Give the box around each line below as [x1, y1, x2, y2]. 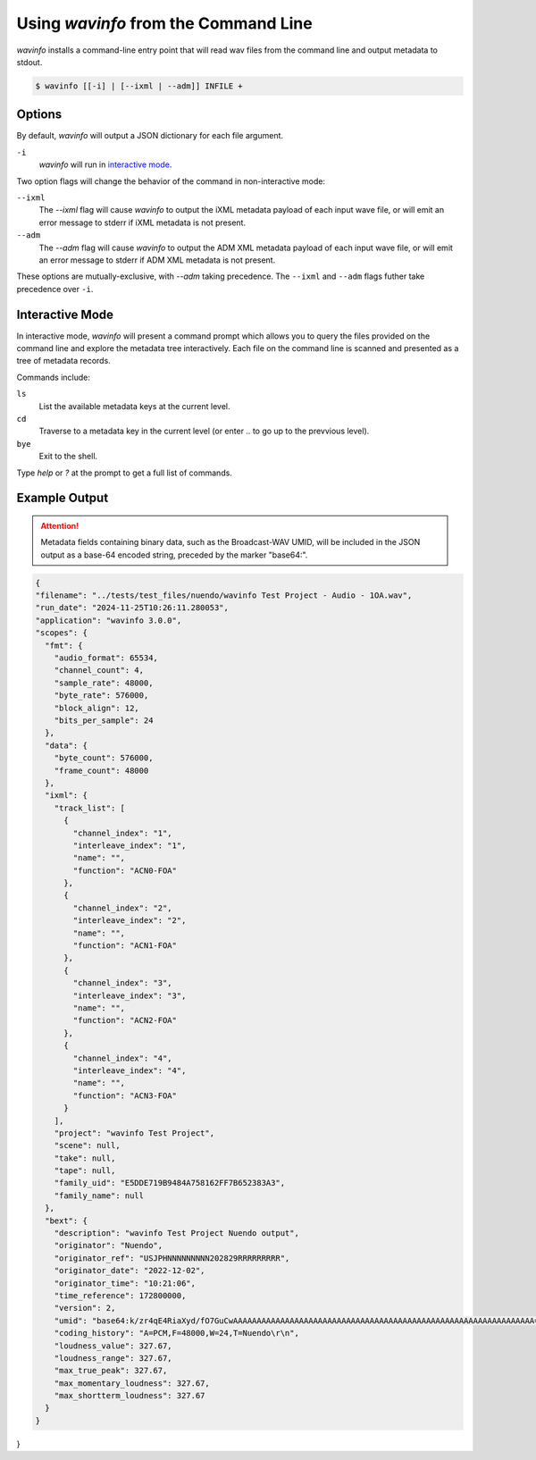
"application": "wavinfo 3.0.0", [35, 615, 182, 625]
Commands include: [16, 372, 91, 382]
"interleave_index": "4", [72, 1065, 187, 1076]
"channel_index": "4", [72, 1053, 173, 1063]
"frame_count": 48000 [54, 765, 149, 776]
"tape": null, [54, 1166, 116, 1176]
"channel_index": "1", [72, 827, 173, 838]
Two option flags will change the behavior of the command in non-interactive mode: [16, 175, 326, 187]
